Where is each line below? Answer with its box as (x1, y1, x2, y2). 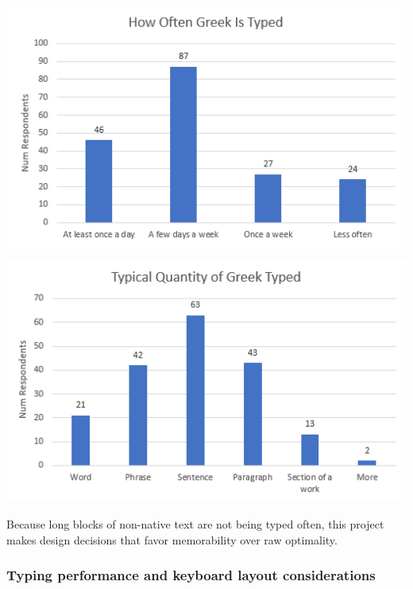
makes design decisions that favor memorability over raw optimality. (6, 531, 338, 548)
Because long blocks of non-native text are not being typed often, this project (6, 515, 384, 532)
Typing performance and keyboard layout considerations (6, 565, 376, 585)
